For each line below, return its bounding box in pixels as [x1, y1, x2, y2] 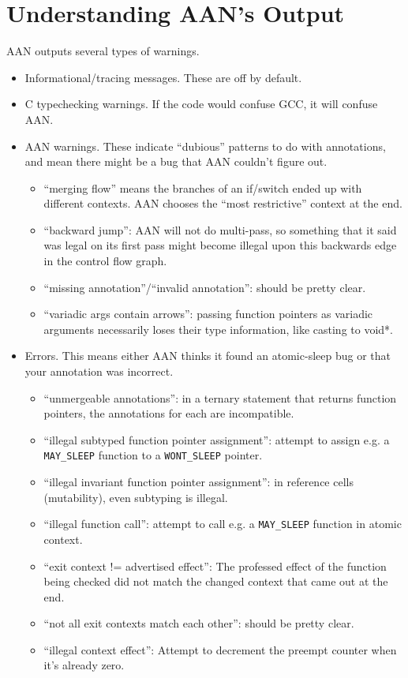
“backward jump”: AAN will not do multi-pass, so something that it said [43, 221, 397, 238]
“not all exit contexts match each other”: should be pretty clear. [43, 615, 354, 631]
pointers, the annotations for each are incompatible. [43, 405, 294, 421]
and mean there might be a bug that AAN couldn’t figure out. [24, 153, 328, 170]
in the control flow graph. [43, 253, 167, 269]
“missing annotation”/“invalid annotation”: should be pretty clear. [43, 279, 366, 295]
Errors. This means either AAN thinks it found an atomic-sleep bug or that [24, 347, 391, 364]
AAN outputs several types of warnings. [6, 43, 200, 59]
